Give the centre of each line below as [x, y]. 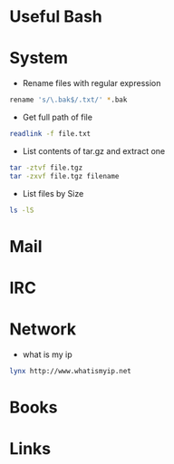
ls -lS [22, 210]
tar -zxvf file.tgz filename [64, 176]
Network [43, 329]
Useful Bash [56, 17]
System [39, 58]
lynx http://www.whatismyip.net [70, 371]
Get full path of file [58, 117]
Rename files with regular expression [92, 83]
